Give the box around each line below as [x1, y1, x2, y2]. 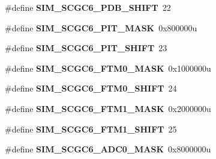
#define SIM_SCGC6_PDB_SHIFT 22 [5, 1, 171, 13]
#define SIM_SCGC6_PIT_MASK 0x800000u [5, 21, 197, 34]
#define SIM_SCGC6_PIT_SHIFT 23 [5, 42, 167, 54]
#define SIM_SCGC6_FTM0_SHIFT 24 [5, 82, 177, 95]
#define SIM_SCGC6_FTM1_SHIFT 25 [5, 122, 177, 135]
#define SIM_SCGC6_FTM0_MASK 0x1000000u [5, 61, 211, 74]
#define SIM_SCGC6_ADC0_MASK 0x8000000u [5, 143, 211, 155]
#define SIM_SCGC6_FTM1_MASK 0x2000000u [5, 102, 211, 114]
